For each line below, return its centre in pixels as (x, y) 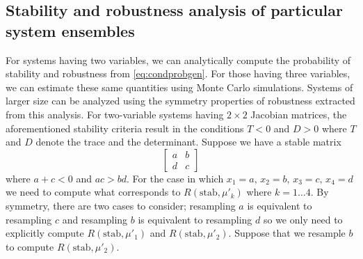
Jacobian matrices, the (299, 114)
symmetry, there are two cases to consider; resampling (121, 205)
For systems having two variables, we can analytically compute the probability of (178, 60)
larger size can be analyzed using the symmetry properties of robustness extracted (180, 101)
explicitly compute (45, 233)
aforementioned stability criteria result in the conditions (125, 128)
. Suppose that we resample (287, 233)
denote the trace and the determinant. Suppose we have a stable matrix (188, 142)
